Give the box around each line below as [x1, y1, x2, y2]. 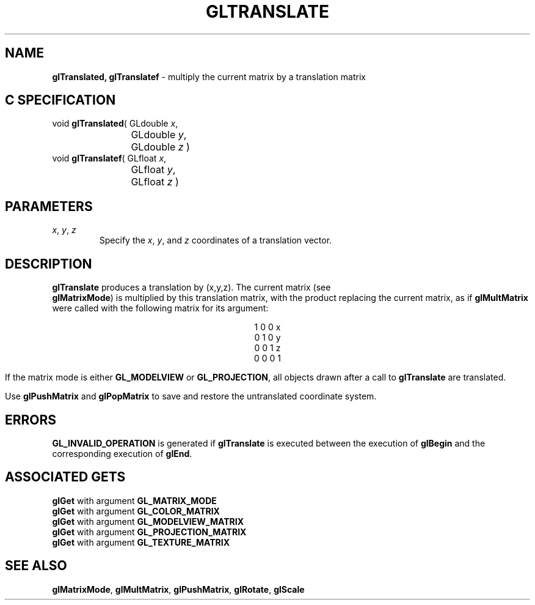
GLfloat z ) [131, 176, 179, 188]
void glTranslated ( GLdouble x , [52, 118, 178, 129]
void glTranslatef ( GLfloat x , [52, 153, 167, 164]
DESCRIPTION [5, 256, 92, 272]
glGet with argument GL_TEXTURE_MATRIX [52, 536, 230, 547]
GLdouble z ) [131, 141, 190, 154]
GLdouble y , [131, 128, 187, 141]
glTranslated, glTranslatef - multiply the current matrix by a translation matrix [52, 71, 366, 82]
